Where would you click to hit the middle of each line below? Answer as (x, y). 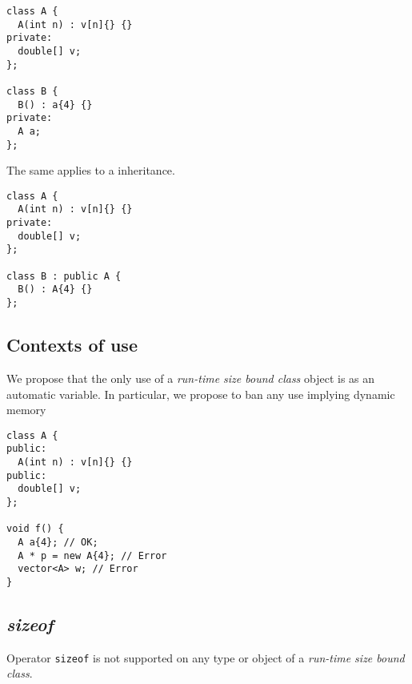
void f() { (35, 529)
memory (26, 410)
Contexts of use (72, 345)
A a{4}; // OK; (58, 542)
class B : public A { (64, 276)
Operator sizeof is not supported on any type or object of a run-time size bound (206, 657)
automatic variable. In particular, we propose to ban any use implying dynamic (201, 394)
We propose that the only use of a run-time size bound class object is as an (191, 378)
